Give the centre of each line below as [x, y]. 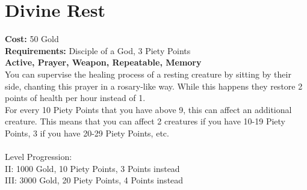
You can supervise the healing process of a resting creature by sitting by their [148, 74]
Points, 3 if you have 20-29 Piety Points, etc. [87, 133]
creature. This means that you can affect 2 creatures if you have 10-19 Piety [145, 121]
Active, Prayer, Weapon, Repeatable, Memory [103, 62]
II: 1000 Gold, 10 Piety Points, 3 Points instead [92, 168]
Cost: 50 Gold [32, 39]
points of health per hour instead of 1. [75, 98]
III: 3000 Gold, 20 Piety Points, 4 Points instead [94, 180]
